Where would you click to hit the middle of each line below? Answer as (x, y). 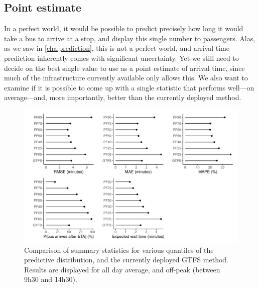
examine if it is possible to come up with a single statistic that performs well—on (129, 87)
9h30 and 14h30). (51, 279)
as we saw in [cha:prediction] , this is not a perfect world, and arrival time (117, 48)
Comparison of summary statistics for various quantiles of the (119, 250)
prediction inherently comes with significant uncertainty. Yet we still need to (121, 58)
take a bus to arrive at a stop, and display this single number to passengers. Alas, (130, 38)
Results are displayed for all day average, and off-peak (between (122, 269)
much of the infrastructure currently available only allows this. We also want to (126, 78)
